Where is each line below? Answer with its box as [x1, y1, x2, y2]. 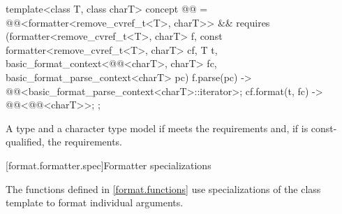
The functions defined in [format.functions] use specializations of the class [6, 181, 321, 196]
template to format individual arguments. [6, 195, 184, 210]
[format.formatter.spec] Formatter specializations [6, 157, 211, 172]
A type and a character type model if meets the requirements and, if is [6, 120, 308, 135]
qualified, [6, 134, 45, 149]
